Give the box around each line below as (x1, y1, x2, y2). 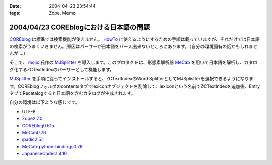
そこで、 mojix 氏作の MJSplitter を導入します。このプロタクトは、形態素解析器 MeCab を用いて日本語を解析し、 (9, 59, 244, 65)
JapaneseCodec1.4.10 (22, 151, 67, 157)
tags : (9, 10, 21, 16)
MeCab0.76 (22, 129, 46, 135)
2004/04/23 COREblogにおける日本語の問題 (9, 23, 150, 32)
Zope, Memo (49, 10, 76, 16)
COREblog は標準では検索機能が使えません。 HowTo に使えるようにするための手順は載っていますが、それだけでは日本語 (9, 36, 260, 42)
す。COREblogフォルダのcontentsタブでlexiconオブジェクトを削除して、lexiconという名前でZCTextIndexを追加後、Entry (9, 83, 260, 89)
